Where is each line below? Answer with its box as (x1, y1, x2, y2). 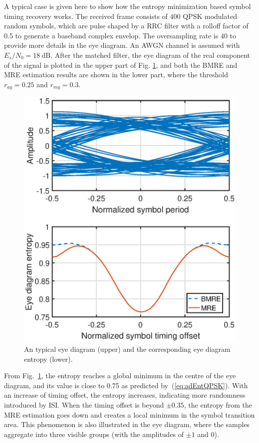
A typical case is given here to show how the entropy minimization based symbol (4, 1, 251, 11)
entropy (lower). (24, 353, 73, 364)
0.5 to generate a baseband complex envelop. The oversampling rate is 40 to (4, 30, 237, 40)
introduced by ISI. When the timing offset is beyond (4, 400, 164, 410)
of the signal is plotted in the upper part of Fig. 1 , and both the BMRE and (4, 59, 238, 70)
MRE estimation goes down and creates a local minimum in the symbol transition (4, 409, 255, 420)
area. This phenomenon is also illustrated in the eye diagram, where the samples (4, 419, 250, 430)
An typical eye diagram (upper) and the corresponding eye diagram (24, 344, 231, 354)
